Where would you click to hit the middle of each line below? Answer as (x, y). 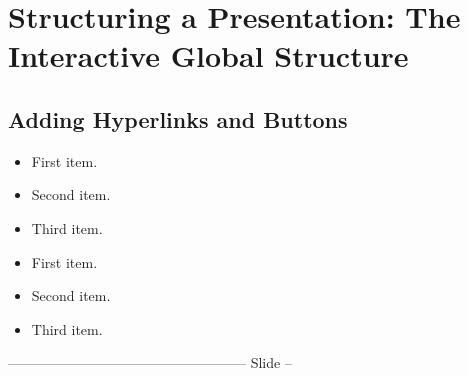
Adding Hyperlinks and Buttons (178, 118)
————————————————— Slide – (150, 362)
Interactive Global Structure (208, 55)
